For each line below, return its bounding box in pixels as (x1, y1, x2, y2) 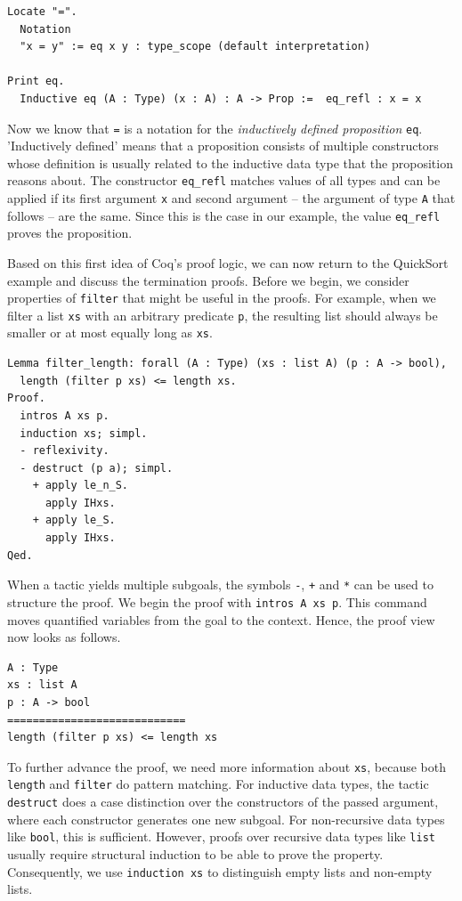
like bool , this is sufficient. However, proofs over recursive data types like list (7, 827, 435, 846)
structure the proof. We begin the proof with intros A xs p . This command (7, 592, 427, 611)
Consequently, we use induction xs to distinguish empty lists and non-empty (7, 862, 433, 881)
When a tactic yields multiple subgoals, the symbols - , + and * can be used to (7, 575, 434, 594)
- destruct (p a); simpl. (20, 461, 174, 475)
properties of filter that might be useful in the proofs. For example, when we (7, 288, 436, 307)
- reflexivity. (20, 444, 109, 458)
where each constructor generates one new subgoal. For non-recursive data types (7, 809, 445, 828)
